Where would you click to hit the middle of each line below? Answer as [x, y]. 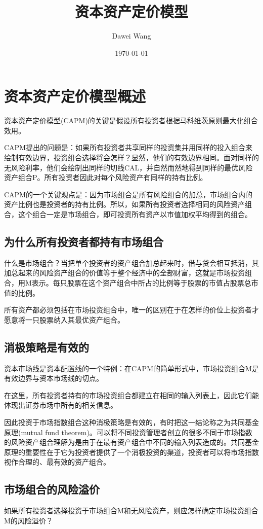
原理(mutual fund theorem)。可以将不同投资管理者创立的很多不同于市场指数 [128, 432]
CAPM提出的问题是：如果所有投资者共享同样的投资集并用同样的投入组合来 [128, 147]
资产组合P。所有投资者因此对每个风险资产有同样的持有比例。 [106, 177]
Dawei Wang [131, 36]
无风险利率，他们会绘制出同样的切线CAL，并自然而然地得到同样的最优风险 [128, 167]
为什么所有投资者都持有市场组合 [84, 241]
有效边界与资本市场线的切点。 [54, 378]
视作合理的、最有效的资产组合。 [57, 462]
